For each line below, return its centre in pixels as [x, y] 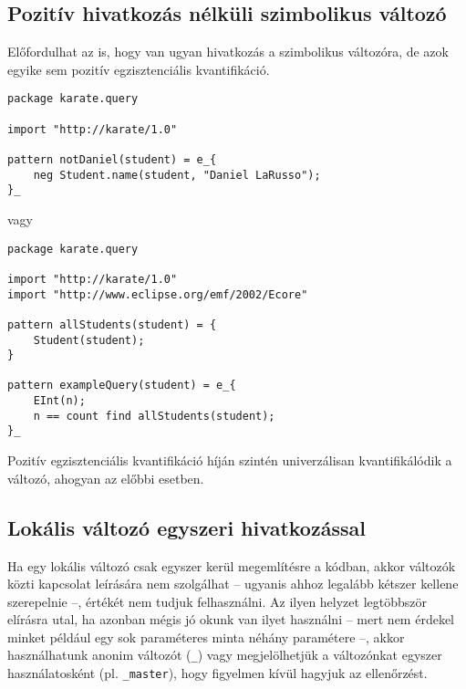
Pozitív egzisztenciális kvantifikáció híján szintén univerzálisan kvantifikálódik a [230, 460]
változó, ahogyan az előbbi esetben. [106, 478]
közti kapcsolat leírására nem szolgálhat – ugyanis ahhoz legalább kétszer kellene [233, 584]
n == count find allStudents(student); [154, 416]
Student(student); [89, 340]
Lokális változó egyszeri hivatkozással [186, 527]
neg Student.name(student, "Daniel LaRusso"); [177, 175]
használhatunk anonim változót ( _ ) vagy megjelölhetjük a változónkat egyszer [225, 655]
